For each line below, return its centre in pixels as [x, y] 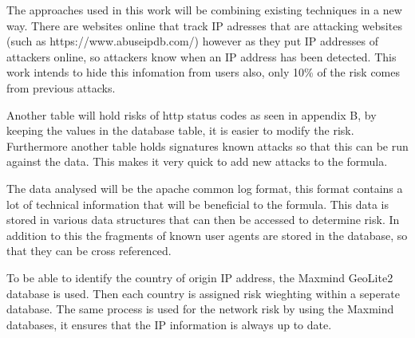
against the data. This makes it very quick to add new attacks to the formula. [197, 161]
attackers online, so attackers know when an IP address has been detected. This [202, 56]
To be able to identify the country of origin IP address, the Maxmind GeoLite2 [200, 277]
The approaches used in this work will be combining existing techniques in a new [204, 10]
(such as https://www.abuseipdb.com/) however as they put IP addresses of [192, 41]
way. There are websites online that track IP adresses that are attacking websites [204, 25]
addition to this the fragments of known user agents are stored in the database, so [207, 235]
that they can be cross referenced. [89, 251]
